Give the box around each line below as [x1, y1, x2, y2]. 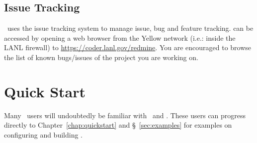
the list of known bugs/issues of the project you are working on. [4, 52, 198, 62]
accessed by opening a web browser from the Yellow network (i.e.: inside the [4, 32, 236, 43]
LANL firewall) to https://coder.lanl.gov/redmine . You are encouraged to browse [4, 42, 252, 53]
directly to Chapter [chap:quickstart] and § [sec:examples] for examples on [4, 120, 232, 130]
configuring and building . [4, 129, 83, 140]
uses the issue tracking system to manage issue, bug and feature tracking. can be [7, 23, 254, 33]
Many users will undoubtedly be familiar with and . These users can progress [4, 110, 246, 120]
